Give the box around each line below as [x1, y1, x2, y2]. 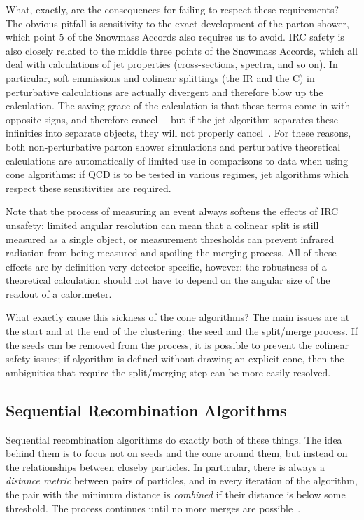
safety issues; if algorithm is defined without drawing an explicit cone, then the [6, 351, 344, 366]
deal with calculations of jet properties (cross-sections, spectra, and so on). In [6, 57, 338, 71]
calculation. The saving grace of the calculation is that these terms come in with [6, 98, 351, 113]
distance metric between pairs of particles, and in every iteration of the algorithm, [6, 473, 358, 488]
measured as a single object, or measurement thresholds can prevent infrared [6, 231, 335, 246]
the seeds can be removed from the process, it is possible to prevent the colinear [6, 337, 349, 352]
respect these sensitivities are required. [6, 180, 171, 195]
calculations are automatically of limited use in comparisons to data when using [6, 153, 348, 167]
